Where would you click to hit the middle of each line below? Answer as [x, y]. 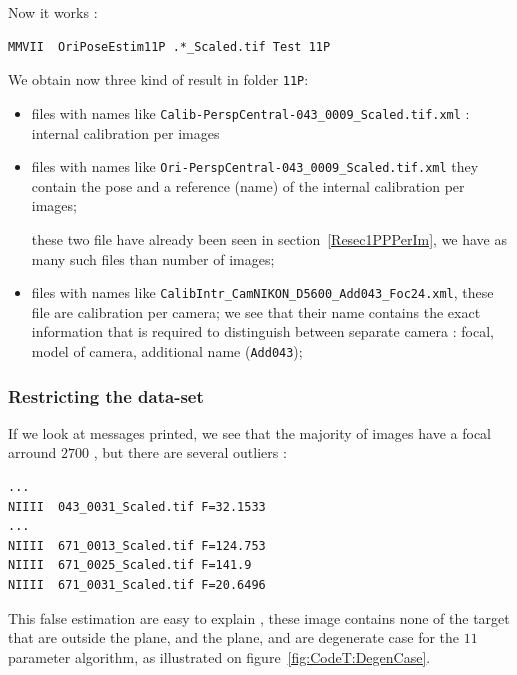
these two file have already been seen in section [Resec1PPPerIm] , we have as [269, 238]
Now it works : [53, 12]
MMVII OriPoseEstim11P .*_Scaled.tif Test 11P [169, 46]
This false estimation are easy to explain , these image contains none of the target [259, 617]
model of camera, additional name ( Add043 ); [167, 350]
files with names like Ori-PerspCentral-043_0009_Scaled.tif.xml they [255, 166]
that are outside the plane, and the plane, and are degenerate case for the [234, 637]
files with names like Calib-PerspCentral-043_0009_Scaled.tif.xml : [250, 112]
